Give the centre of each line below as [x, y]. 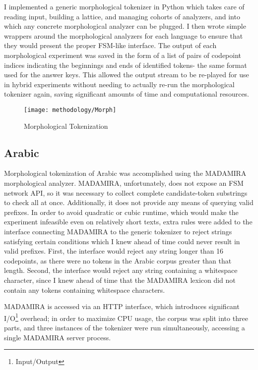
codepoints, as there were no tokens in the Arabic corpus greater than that [118, 260]
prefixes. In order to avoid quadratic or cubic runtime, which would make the [121, 212]
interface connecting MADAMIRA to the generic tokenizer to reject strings [118, 231]
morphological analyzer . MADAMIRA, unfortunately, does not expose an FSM [124, 183]
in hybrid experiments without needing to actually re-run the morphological [119, 84]
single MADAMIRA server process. [58, 337]
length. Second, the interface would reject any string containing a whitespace [121, 270]
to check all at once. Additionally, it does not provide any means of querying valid [129, 202]
